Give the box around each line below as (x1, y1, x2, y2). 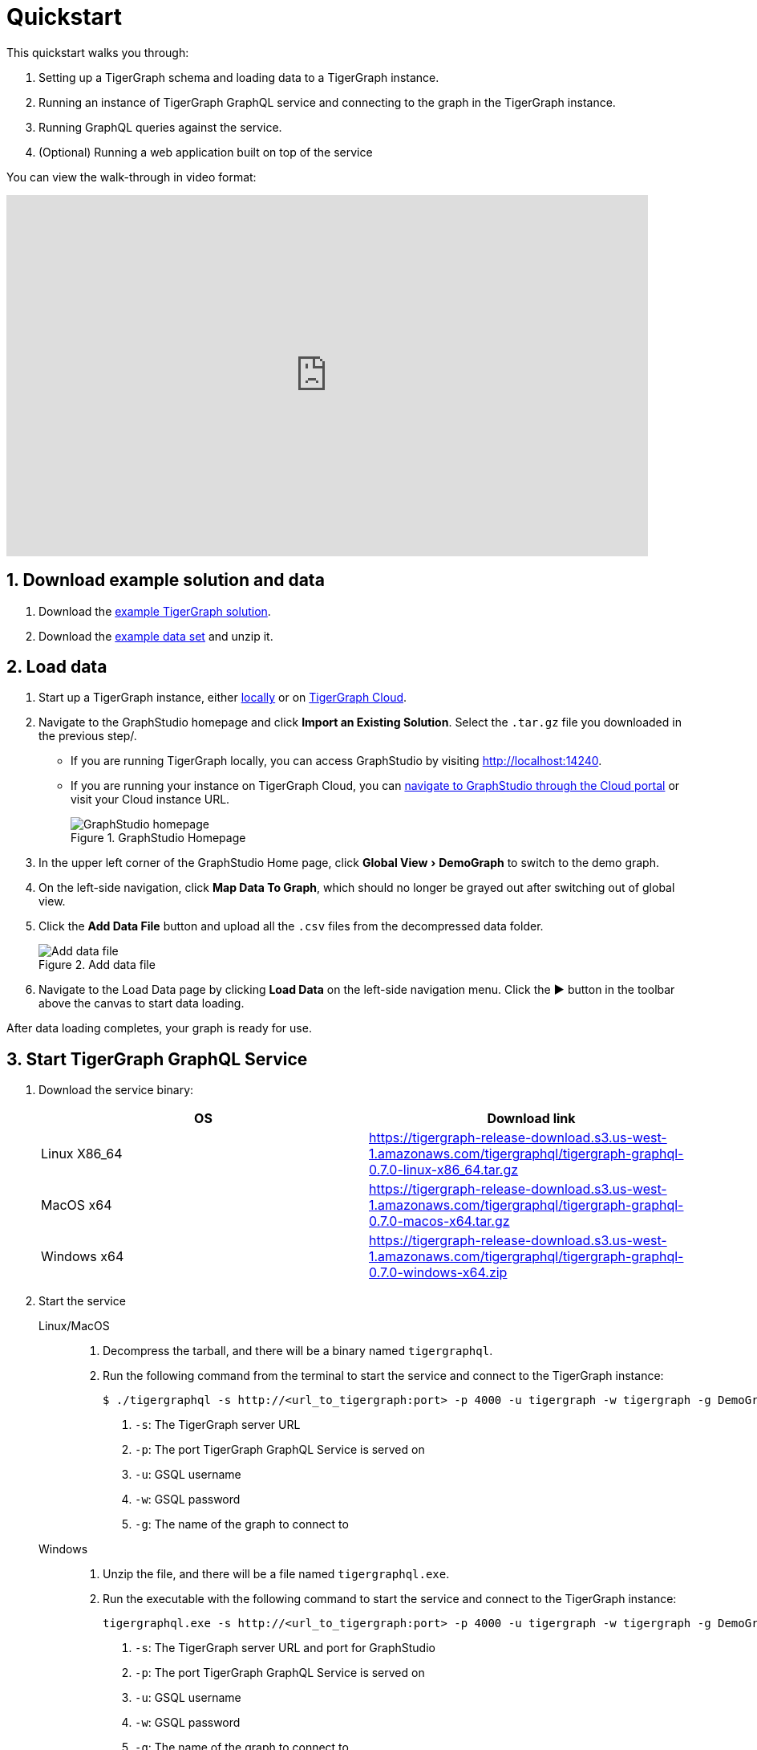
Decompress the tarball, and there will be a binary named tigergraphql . (103, 1344, 493, 1358)
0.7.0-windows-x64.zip (369, 1264, 508, 1281)
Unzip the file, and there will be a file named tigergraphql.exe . (103, 1567, 450, 1581)
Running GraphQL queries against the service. (38, 120, 282, 134)
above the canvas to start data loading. (38, 996, 245, 1011)
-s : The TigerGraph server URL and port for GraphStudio (135, 1641, 435, 1655)
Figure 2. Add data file (38, 958, 156, 972)
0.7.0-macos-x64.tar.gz (369, 1213, 510, 1230)
